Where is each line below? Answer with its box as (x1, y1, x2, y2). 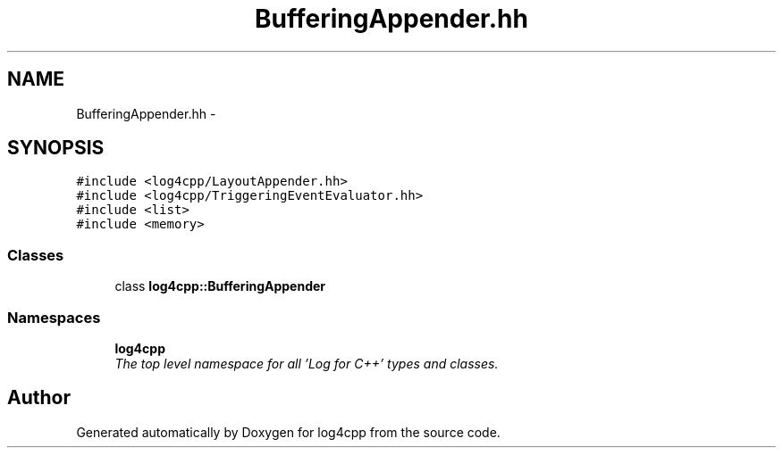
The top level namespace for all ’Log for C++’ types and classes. (114, 355, 499, 371)
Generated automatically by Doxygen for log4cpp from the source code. (76, 424, 501, 440)
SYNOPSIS (7, 136, 105, 160)
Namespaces (7, 308, 101, 327)
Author (7, 386, 71, 409)
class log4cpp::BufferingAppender (114, 278, 326, 294)
